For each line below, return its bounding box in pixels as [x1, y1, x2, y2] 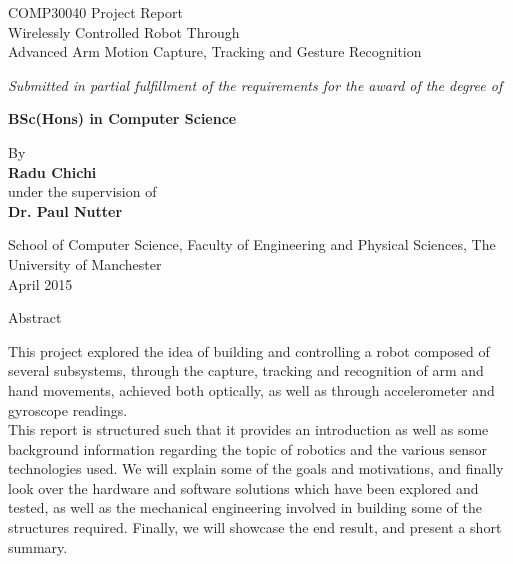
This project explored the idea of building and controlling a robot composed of [8, 340, 490, 361]
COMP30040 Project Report [8, 2, 183, 22]
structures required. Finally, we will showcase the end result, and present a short [8, 517, 502, 538]
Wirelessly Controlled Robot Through [8, 21, 240, 42]
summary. [8, 536, 68, 557]
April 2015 [8, 273, 73, 294]
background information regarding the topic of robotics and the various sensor [8, 438, 487, 459]
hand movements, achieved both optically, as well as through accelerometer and [8, 379, 495, 400]
